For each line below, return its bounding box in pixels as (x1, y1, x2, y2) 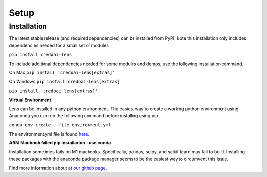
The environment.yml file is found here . (9, 131, 89, 137)
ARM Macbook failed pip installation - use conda (9, 140, 111, 146)
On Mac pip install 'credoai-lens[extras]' (9, 70, 115, 75)
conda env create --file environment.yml (9, 122, 111, 128)
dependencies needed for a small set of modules (9, 42, 109, 48)
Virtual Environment (9, 97, 52, 103)
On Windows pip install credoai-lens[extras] (9, 79, 120, 85)
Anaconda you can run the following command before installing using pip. (9, 112, 160, 118)
